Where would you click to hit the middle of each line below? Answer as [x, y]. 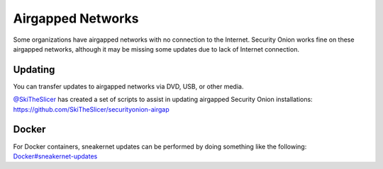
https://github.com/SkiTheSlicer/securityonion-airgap [91, 109]
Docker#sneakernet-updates [55, 156]
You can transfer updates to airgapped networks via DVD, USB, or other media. [128, 86]
